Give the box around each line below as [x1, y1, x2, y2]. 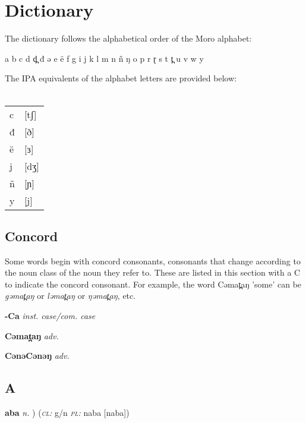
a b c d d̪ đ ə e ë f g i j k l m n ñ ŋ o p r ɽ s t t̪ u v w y [5, 52, 204, 64]
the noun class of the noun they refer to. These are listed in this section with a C [5, 266, 301, 279]
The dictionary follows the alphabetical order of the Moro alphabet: [5, 32, 252, 45]
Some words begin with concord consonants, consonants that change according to [5, 254, 301, 267]
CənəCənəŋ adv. [5, 349, 70, 362]
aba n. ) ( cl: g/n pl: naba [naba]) [5, 406, 130, 419]
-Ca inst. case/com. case [5, 310, 96, 322]
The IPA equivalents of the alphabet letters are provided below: [5, 72, 237, 84]
